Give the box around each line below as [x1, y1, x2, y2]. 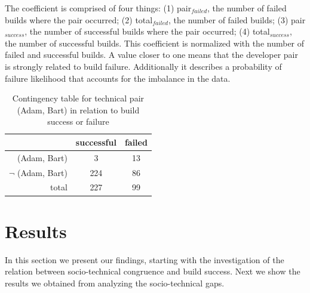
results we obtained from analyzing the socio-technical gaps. [5, 276, 225, 289]
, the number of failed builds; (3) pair [168, 13, 306, 26]
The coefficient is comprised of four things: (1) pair [5, 2, 192, 14]
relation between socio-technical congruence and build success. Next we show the [5, 265, 300, 277]
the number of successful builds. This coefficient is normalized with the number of [5, 36, 305, 49]
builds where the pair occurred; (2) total [5, 13, 153, 26]
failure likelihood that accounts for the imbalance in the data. [5, 72, 231, 84]
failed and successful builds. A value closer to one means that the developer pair [5, 48, 298, 61]
